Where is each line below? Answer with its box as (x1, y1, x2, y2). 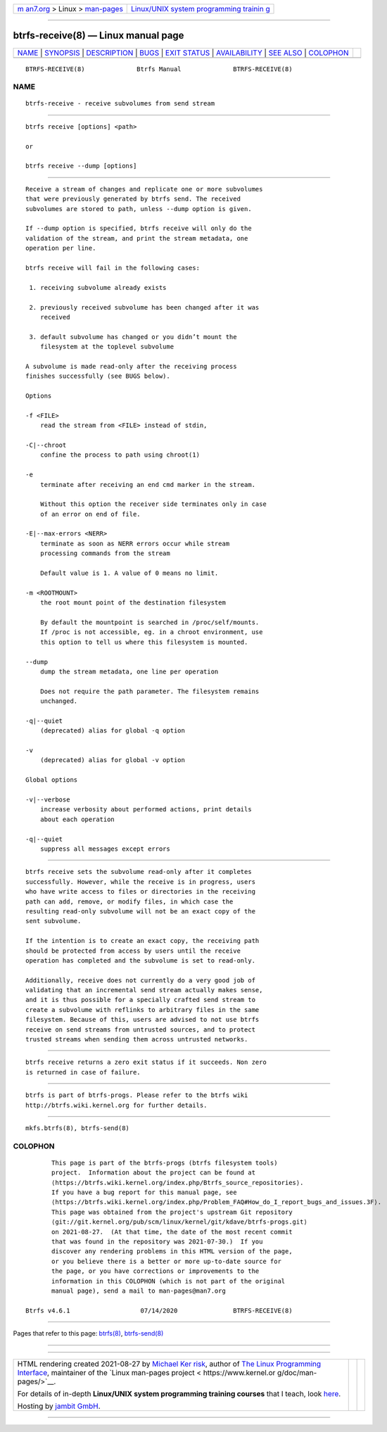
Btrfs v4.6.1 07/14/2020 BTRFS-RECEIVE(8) (25, 1306, 293, 1314)
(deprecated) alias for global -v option (39, 756, 186, 764)
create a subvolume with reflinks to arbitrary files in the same (25, 1006, 260, 1013)
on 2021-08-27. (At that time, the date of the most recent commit (51, 1228, 293, 1236)
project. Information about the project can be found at (51, 1169, 256, 1177)
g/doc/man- (277, 1367, 317, 1377)
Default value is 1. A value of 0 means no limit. (39, 569, 219, 577)
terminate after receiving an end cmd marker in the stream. (39, 481, 256, 488)
